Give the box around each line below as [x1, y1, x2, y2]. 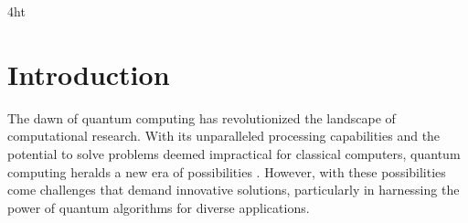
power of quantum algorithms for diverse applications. [7, 197, 310, 217]
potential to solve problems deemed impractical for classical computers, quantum [7, 143, 461, 163]
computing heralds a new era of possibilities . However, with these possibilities [7, 162, 446, 181]
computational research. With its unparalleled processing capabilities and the [7, 126, 441, 145]
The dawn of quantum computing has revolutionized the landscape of [7, 108, 396, 127]
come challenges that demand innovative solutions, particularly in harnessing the [7, 180, 460, 199]
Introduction [7, 55, 170, 92]
